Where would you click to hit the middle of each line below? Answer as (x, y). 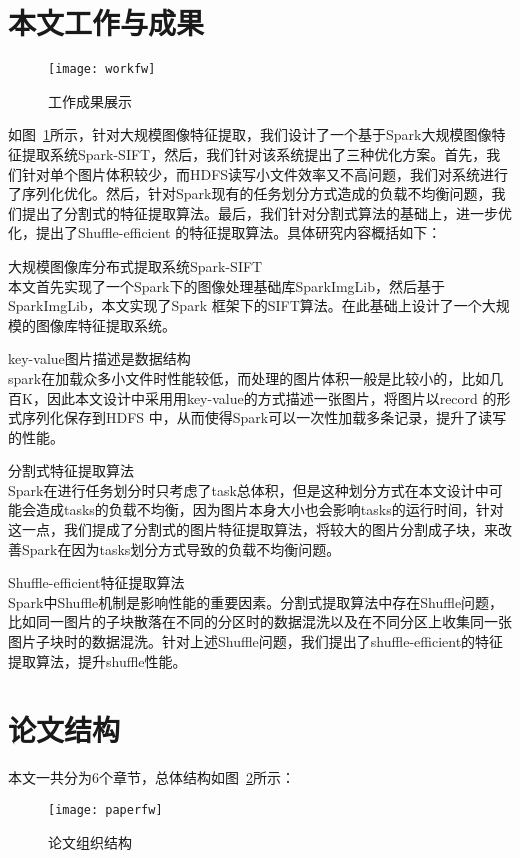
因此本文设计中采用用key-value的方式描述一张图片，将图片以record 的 (271, 397)
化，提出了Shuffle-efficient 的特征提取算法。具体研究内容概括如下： (225, 232)
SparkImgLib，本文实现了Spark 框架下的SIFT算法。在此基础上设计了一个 (245, 305)
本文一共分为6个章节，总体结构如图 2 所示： (151, 777)
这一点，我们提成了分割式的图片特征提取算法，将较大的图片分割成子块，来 (253, 529)
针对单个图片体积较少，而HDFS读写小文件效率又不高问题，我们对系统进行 (265, 173)
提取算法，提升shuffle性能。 (97, 660)
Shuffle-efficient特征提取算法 (96, 582)
